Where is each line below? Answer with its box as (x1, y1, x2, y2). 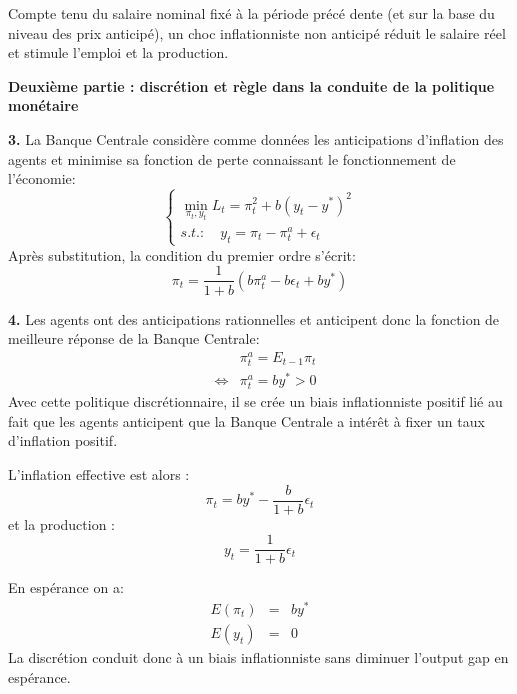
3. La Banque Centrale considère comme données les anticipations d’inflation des (8, 128, 504, 149)
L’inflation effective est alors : (8, 464, 190, 485)
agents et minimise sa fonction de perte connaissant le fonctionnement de (8, 148, 456, 169)
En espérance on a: (8, 577, 124, 598)
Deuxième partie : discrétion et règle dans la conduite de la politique (8, 75, 495, 96)
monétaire (8, 95, 79, 116)
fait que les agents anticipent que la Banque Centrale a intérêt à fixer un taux (8, 410, 485, 431)
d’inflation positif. (8, 430, 118, 451)
